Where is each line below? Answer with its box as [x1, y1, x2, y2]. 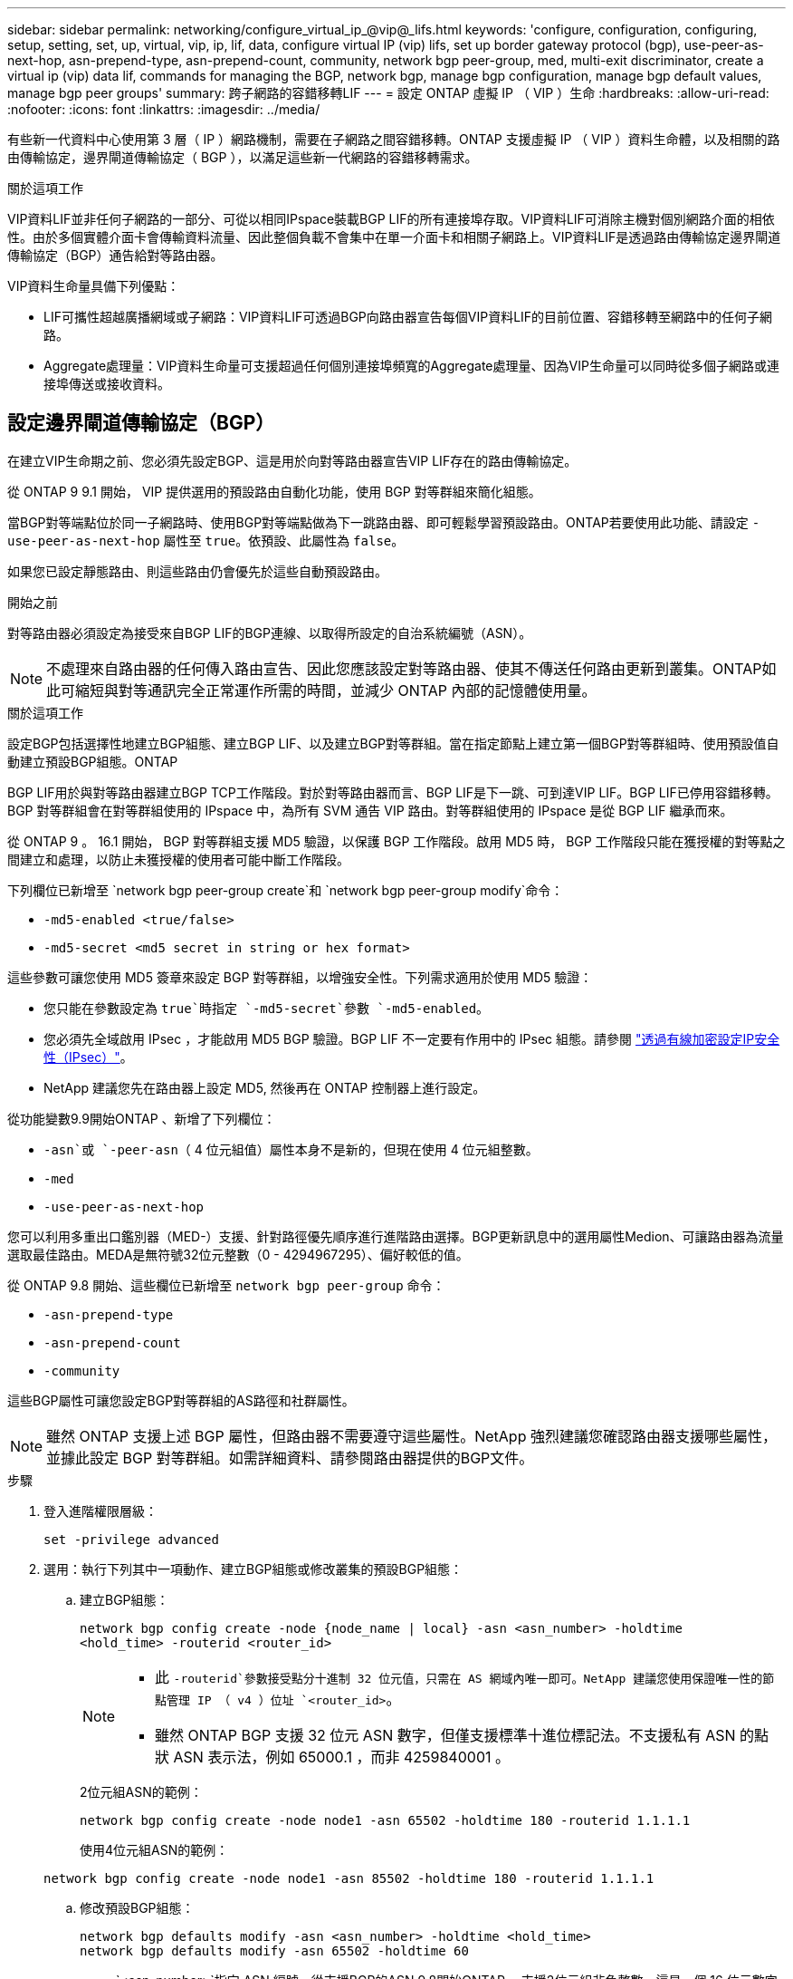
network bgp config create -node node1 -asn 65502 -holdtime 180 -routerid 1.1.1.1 [80, 1812, 691, 1828]
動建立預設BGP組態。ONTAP [7, 753, 178, 769]
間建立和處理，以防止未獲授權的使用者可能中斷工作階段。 [7, 851, 349, 867]
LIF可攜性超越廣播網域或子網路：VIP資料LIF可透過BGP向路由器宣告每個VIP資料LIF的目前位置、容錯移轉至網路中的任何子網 [43, 309, 773, 324]
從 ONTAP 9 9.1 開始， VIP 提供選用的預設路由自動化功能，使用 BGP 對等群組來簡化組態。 [7, 483, 541, 499]
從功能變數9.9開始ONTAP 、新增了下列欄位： [7, 1110, 276, 1126]
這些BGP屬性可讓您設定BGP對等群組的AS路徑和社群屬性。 [7, 1392, 355, 1408]
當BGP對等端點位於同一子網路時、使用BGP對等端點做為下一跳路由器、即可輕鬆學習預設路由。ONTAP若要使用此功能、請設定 [7, 514, 749, 530]
